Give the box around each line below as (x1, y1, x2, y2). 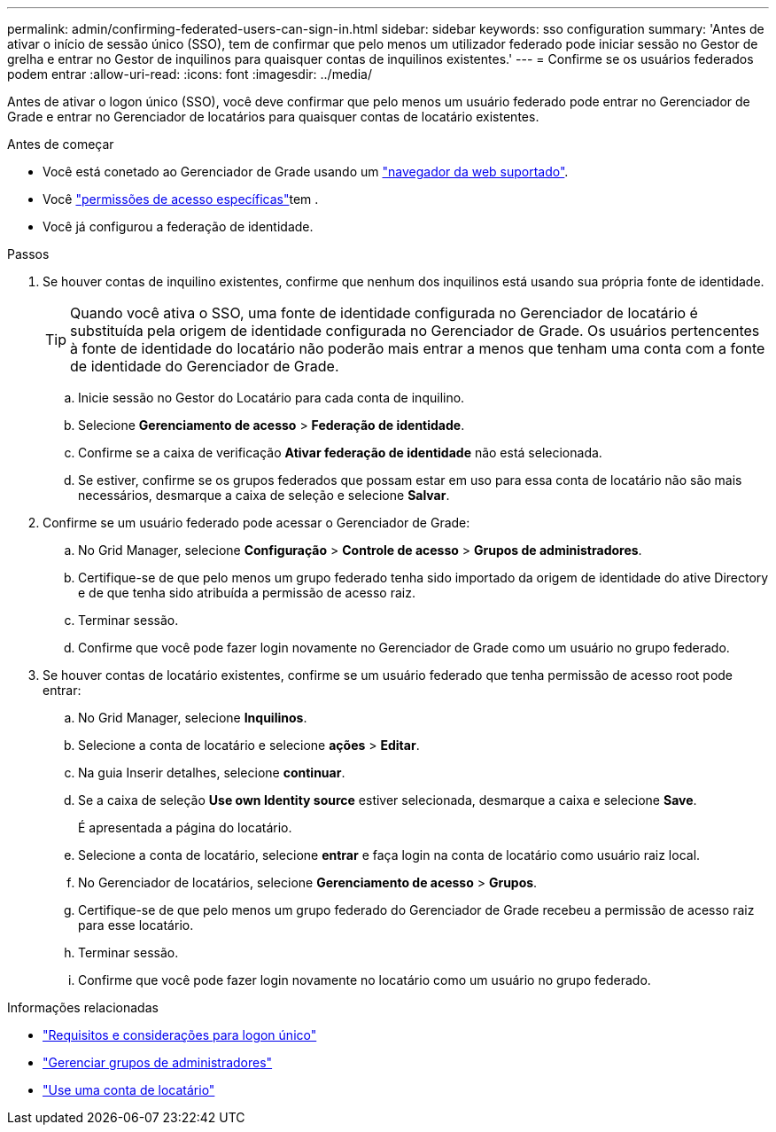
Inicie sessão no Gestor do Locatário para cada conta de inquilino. (78, 390, 465, 405)
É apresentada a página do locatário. (78, 820, 292, 835)
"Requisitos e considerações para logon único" (43, 1027, 317, 1042)
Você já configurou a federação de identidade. (43, 219, 314, 234)
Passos (7, 246, 50, 262)
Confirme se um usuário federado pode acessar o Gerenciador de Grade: (43, 515, 470, 530)
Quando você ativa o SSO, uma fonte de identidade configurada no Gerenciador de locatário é (70, 304, 698, 322)
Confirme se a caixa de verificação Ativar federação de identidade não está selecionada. (78, 445, 602, 460)
